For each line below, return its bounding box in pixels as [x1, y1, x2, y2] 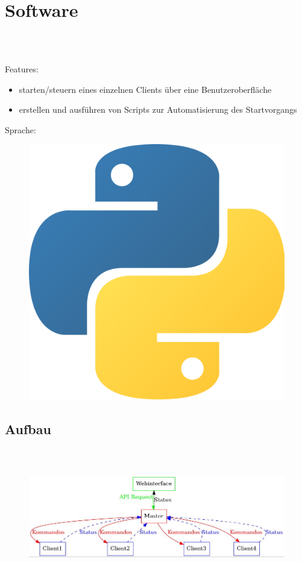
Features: [5, 63, 39, 75]
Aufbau [5, 420, 51, 438]
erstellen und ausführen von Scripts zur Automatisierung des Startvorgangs [19, 103, 297, 116]
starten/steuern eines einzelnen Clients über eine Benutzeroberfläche [19, 83, 272, 95]
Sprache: [5, 123, 36, 136]
